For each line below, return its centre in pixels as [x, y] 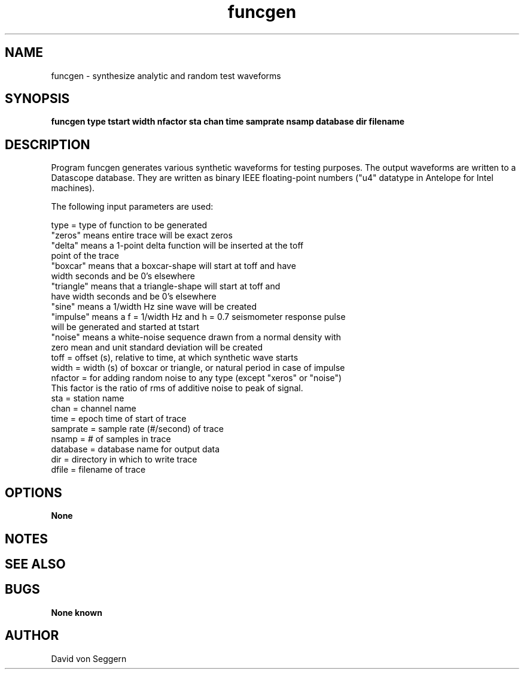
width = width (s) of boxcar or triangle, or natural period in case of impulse [198, 368]
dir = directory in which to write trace [124, 460]
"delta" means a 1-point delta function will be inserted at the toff [177, 246]
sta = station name [88, 398]
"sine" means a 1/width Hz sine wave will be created [154, 307]
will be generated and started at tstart [125, 327]
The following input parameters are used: [132, 207]
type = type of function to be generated [129, 225]
